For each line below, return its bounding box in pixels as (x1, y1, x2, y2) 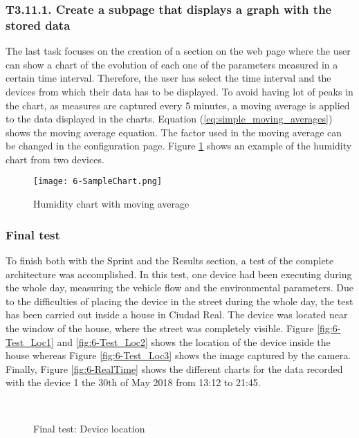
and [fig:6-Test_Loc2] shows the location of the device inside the (57, 334, 331, 349)
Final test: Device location (33, 421, 145, 436)
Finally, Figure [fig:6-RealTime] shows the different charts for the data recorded (6, 361, 343, 376)
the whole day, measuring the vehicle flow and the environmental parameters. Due (6, 280, 353, 295)
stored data (6, 16, 71, 33)
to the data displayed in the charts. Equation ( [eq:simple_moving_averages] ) (6, 111, 333, 126)
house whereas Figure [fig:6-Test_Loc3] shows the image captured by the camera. (6, 348, 351, 363)
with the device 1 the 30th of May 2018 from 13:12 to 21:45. (6, 375, 261, 390)
